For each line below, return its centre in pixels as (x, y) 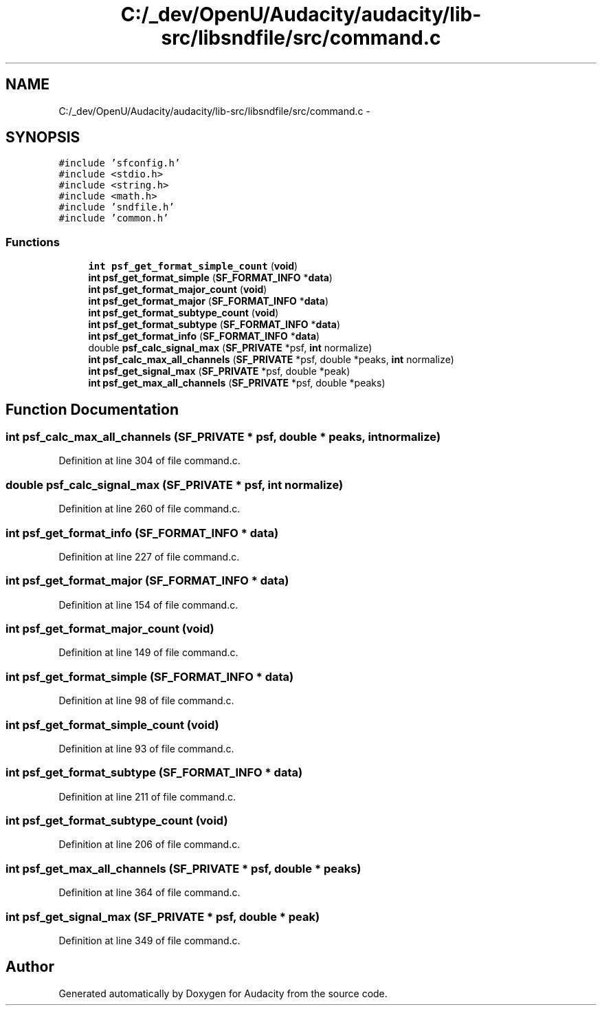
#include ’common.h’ (114, 218)
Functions (33, 242)
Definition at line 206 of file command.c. (149, 845)
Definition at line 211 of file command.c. (147, 796)
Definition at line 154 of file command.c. (148, 605)
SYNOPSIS (43, 138)
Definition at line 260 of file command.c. (149, 509)
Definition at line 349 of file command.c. (149, 940)
